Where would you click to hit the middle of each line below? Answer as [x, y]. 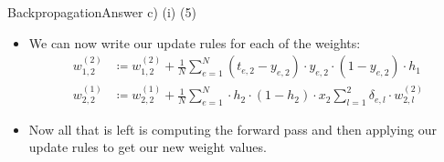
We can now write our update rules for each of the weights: [195, 42]
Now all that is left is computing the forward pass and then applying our [233, 129]
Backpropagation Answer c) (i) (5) [102, 12]
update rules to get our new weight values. [148, 147]
